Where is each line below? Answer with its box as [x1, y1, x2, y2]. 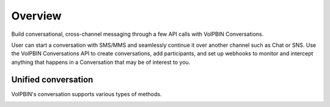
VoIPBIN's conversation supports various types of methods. [11, 90, 162, 97]
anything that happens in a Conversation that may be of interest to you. [11, 58, 191, 66]
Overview [11, 9, 62, 22]
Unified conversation [11, 74, 94, 85]
